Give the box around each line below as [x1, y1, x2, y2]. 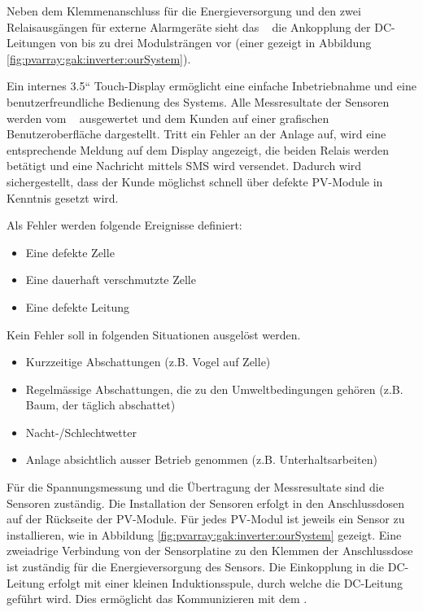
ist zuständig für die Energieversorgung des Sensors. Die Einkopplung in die [7, 558, 385, 575]
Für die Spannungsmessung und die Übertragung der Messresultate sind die [7, 479, 384, 496]
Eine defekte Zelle [25, 243, 115, 260]
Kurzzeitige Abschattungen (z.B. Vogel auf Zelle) [25, 353, 271, 370]
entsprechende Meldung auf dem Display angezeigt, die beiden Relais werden [7, 141, 390, 158]
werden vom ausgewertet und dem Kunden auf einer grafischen [7, 109, 329, 126]
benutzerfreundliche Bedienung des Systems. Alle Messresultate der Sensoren [7, 93, 390, 110]
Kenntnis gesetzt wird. [7, 189, 119, 206]
